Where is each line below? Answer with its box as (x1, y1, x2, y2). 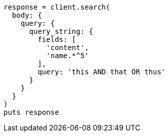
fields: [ (37, 35, 76, 43)
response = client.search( (4, 3, 110, 11)
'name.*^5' (46, 52, 89, 60)
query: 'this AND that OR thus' (37, 68, 166, 76)
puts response (4, 108, 59, 116)
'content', (46, 43, 89, 52)
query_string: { (29, 27, 94, 35)
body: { (12, 11, 42, 19)
